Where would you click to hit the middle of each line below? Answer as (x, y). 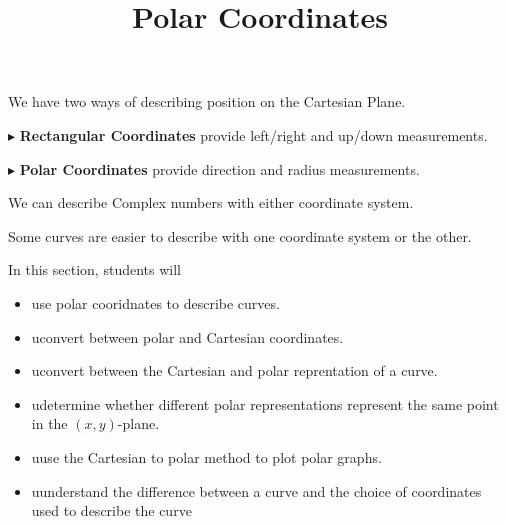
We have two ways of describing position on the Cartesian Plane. (207, 101)
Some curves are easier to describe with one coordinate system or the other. (240, 235)
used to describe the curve (111, 510)
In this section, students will (94, 269)
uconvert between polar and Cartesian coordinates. (187, 336)
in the (49, 423)
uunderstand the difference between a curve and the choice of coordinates (256, 490)
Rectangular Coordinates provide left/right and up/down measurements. (253, 134)
